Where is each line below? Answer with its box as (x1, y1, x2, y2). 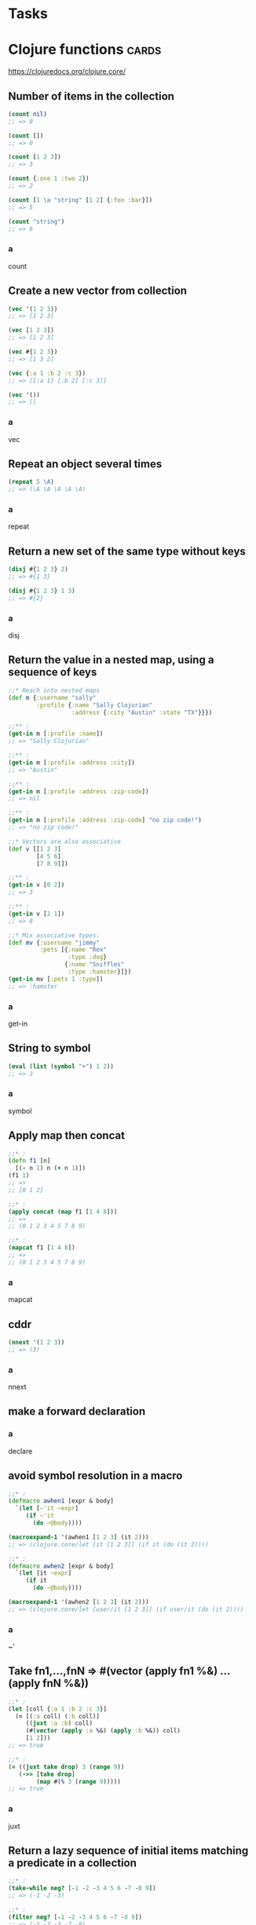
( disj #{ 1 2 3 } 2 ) (8, 565, 68, 573)
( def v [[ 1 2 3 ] (8, 845, 61, 853)
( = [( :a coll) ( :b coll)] (15, 1712, 101, 1720)
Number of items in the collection (8, 90, 175, 103)
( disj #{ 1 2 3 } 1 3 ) (8, 587, 76, 595)
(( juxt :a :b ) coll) (25, 1719, 93, 1728)
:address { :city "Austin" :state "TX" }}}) (71, 708, 213, 716)
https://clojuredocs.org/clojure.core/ (8, 67, 126, 76)
